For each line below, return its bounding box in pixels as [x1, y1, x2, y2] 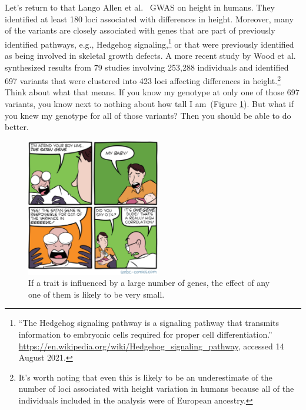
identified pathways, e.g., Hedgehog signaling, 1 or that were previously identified [5, 36, 294, 50]
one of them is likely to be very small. [28, 288, 165, 300]
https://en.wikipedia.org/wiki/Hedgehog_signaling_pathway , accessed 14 [18, 339, 284, 352]
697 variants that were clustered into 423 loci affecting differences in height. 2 [5, 73, 281, 86]
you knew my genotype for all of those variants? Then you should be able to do [5, 109, 291, 121]
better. [5, 121, 29, 133]
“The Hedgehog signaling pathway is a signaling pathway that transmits [18, 316, 279, 329]
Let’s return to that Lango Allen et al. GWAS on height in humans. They [5, 1, 275, 13]
